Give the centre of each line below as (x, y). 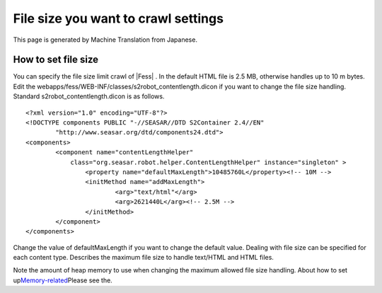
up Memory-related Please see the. (63, 280)
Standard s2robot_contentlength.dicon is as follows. (89, 96)
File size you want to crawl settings (118, 18)
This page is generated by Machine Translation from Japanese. (105, 40)
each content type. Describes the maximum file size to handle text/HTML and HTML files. (143, 258)
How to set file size (56, 60)
